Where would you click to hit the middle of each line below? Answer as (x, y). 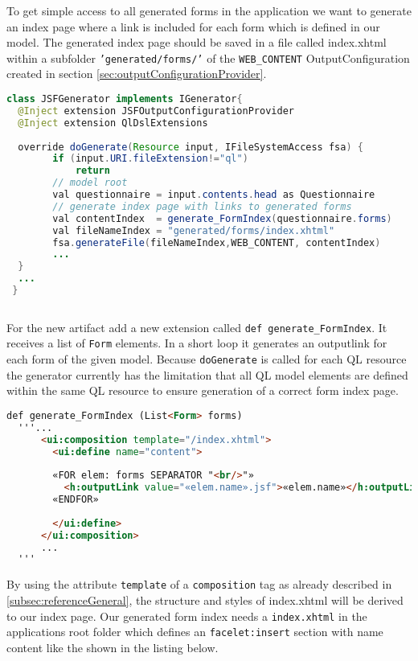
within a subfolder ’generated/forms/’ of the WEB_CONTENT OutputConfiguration (208, 57)
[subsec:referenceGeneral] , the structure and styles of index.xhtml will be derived (205, 599)
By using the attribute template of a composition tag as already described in (199, 584)
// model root (90, 183)
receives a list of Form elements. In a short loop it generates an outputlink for (197, 343)
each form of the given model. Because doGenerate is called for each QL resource (207, 359)
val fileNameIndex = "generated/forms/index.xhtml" (194, 230)
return (92, 171)
